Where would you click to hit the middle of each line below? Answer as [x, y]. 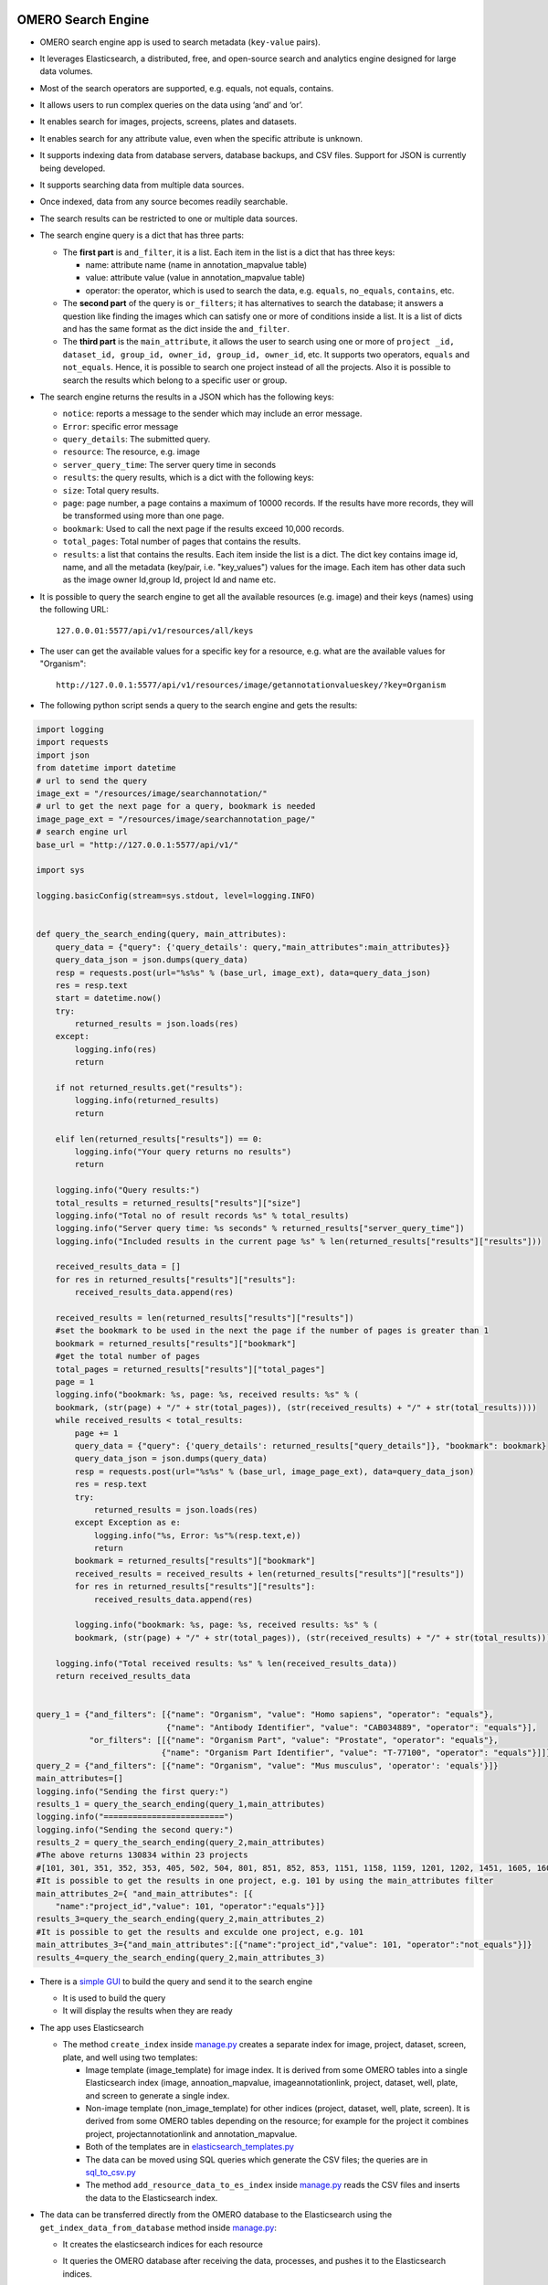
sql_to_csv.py [111, 2173]
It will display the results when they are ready [148, 2011]
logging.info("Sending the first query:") [132, 1791]
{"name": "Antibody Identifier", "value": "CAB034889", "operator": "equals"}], [352, 1727]
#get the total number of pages [128, 1356]
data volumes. [66, 71]
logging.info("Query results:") [128, 1190]
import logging [70, 730]
